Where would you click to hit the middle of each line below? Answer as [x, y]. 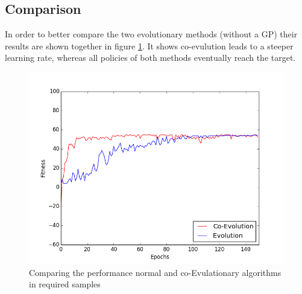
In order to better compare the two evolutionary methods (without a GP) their [151, 34]
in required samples [65, 284]
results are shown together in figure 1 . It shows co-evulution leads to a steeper [149, 45]
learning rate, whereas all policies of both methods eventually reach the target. [150, 58]
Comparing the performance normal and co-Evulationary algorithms [155, 272]
